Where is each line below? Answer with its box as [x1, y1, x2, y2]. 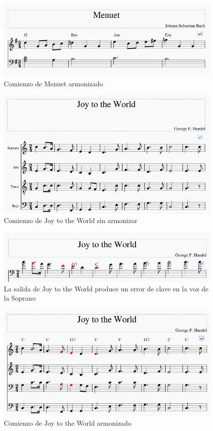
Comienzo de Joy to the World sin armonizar [4, 215, 137, 225]
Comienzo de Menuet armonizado [4, 79, 103, 89]
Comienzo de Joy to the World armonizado [4, 417, 132, 428]
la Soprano [4, 293, 36, 303]
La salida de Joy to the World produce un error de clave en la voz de [4, 283, 209, 293]
